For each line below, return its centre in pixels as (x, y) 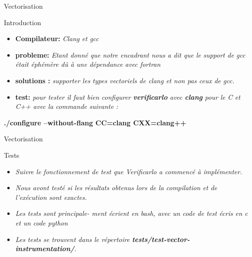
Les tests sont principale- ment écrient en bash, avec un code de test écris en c (132, 213)
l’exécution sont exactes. (51, 197)
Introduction (23, 22)
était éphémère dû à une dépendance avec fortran (88, 64)
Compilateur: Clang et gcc (57, 38)
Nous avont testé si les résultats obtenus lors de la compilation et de (116, 188)
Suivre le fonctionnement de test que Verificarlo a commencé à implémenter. (129, 171)
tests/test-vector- (161, 239)
